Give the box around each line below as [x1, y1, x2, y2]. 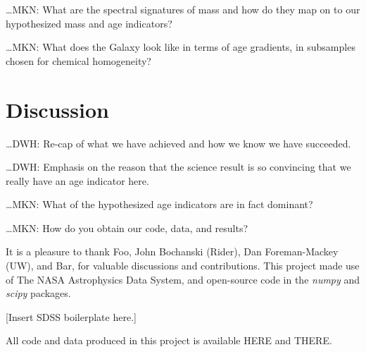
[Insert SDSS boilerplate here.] [6, 309, 137, 324]
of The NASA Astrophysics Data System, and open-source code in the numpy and [6, 272, 360, 286]
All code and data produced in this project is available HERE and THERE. [6, 333, 332, 348]
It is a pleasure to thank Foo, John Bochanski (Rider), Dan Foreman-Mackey [6, 244, 339, 259]
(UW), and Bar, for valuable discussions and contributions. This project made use [6, 258, 360, 273]
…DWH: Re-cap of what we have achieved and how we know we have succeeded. [6, 135, 351, 150]
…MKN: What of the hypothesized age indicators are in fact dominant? [6, 197, 313, 212]
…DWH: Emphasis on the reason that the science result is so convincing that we [6, 159, 351, 174]
